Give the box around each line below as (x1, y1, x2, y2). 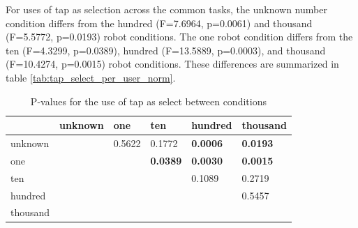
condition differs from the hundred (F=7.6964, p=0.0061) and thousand (6, 15, 313, 30)
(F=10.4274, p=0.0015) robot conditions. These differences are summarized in (6, 56, 339, 71)
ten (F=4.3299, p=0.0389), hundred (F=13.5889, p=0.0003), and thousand (6, 43, 326, 57)
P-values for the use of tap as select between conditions (30, 93, 267, 108)
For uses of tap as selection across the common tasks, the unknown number (6, 2, 327, 16)
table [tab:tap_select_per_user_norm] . (6, 70, 176, 84)
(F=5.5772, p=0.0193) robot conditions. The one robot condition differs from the (6, 29, 353, 44)
